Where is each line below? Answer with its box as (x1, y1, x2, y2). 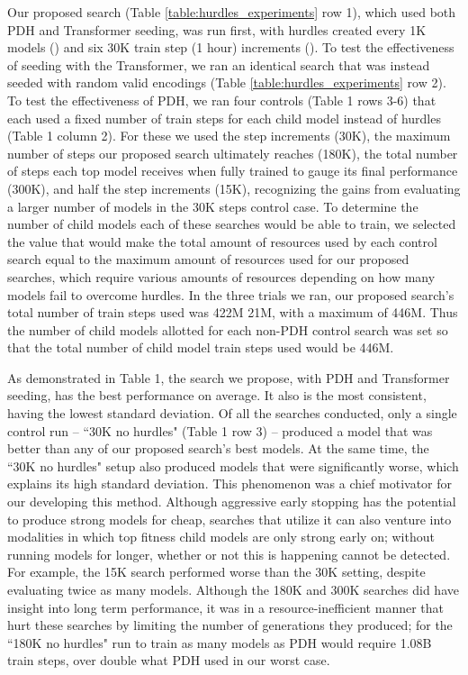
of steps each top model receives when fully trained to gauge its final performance (7, 161, 458, 180)
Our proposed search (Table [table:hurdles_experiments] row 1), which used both (7, 3, 456, 21)
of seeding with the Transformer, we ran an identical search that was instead (7, 55, 430, 74)
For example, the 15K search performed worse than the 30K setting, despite (7, 562, 426, 581)
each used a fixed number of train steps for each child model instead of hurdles (7, 108, 441, 127)
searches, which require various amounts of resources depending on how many (7, 267, 436, 286)
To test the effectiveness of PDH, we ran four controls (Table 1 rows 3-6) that (7, 90, 436, 109)
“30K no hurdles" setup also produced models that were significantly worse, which (7, 456, 459, 475)
